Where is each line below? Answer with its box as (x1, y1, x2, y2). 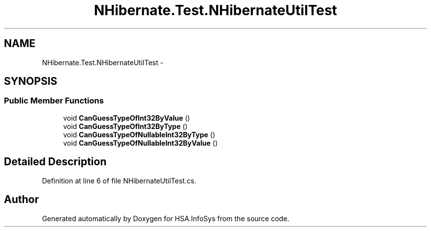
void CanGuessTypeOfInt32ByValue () (63, 113, 190, 122)
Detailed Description (4, 155, 107, 168)
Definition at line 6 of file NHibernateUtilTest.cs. (42, 176, 196, 185)
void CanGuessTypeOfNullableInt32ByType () (63, 130, 215, 139)
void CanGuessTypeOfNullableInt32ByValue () (63, 138, 218, 147)
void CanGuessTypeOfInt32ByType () (63, 122, 188, 130)
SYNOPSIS (4, 75, 58, 88)
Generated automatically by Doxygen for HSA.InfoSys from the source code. (42, 214, 289, 223)
